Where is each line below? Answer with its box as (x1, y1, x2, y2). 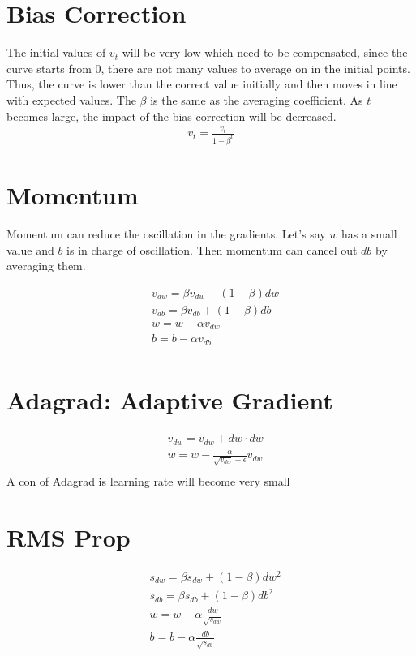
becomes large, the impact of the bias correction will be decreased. (6, 107, 337, 124)
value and (6, 241, 54, 258)
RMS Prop (6, 520, 131, 553)
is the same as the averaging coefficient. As (150, 91, 363, 108)
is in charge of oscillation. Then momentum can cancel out (66, 241, 358, 258)
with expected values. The (6, 91, 136, 108)
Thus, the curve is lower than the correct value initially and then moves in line (6, 75, 397, 92)
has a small (341, 225, 397, 242)
